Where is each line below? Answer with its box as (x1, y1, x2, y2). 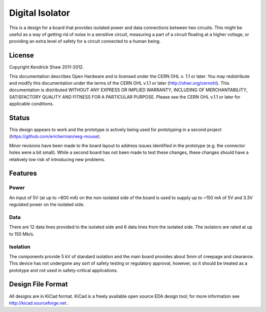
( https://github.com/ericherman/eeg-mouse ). (9, 134, 101, 139)
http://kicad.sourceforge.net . (9, 300, 69, 306)
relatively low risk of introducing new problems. (9, 156, 105, 162)
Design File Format (9, 280, 68, 288)
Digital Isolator (9, 7, 70, 18)
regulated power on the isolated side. (9, 202, 85, 208)
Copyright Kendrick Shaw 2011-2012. (9, 64, 84, 70)
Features (9, 169, 37, 177)
